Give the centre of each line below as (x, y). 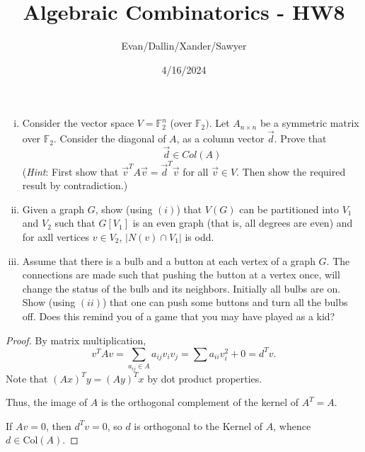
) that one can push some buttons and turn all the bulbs (225, 302)
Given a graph (53, 209)
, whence (292, 425)
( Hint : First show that (70, 171)
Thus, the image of (47, 402)
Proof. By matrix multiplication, (76, 340)
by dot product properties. (205, 378)
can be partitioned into (289, 209)
